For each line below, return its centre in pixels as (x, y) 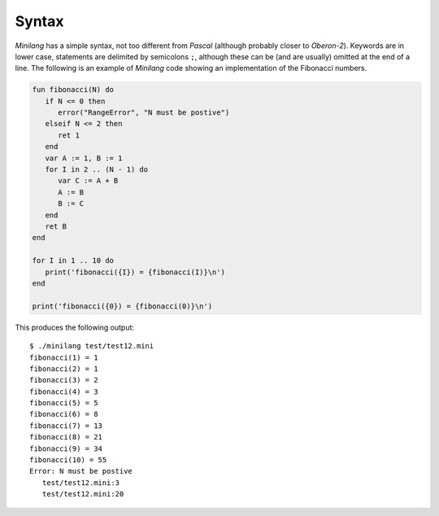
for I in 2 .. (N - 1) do (97, 170)
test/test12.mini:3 (81, 483)
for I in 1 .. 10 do (73, 261)
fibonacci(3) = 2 (64, 380)
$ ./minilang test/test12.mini (92, 346)
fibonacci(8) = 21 (66, 437)
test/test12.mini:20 (83, 494)
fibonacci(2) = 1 (64, 369)
